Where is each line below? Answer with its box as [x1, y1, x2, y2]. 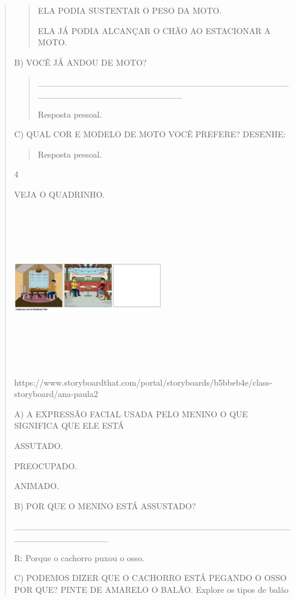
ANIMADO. [14, 479, 59, 492]
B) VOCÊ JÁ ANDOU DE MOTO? [14, 56, 147, 68]
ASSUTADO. [14, 439, 63, 451]
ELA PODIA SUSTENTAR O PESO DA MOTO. [38, 4, 222, 16]
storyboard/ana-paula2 [14, 387, 98, 400]
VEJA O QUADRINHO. [14, 187, 105, 200]
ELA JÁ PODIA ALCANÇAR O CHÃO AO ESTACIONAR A [38, 24, 271, 36]
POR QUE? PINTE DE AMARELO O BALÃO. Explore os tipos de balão [14, 583, 289, 595]
